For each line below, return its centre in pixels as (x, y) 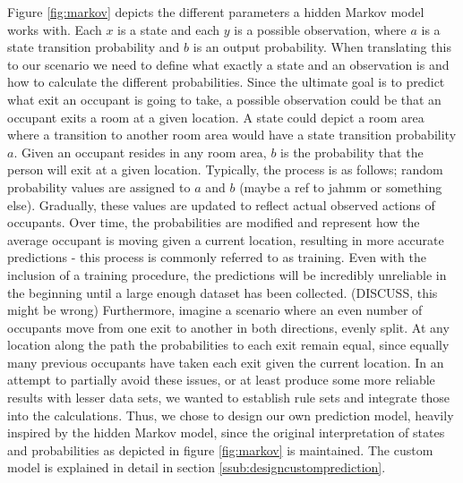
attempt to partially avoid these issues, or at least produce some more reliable (221, 380)
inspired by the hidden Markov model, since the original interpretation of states (226, 432)
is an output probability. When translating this (322, 47)
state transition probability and (94, 47)
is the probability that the (352, 152)
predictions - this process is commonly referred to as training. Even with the (217, 257)
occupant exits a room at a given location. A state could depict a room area (216, 117)
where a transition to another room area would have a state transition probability (232, 135)
